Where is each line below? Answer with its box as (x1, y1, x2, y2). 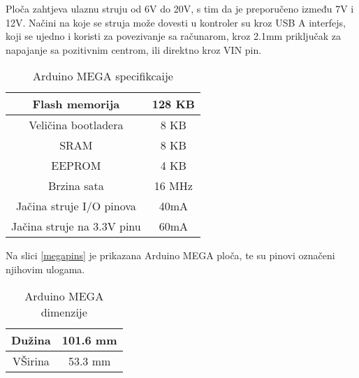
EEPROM (51, 157, 101, 174)
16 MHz (154, 177, 193, 194)
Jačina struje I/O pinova (15, 198, 136, 215)
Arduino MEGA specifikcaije (33, 68, 173, 85)
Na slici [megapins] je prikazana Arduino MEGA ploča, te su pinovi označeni (6, 248, 335, 263)
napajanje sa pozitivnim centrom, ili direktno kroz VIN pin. (6, 42, 262, 57)
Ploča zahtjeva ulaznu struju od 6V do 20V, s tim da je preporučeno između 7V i (6, 1, 354, 15)
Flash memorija (32, 96, 120, 112)
